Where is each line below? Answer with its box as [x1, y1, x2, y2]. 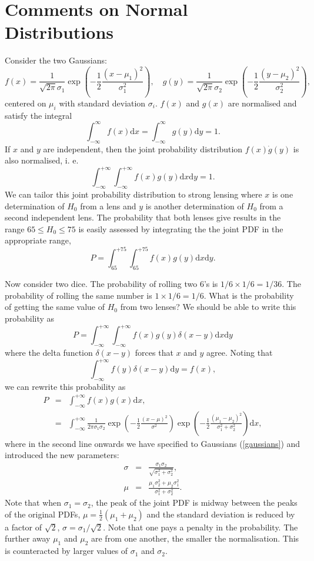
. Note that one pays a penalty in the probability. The [103, 520, 298, 533]
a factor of [5, 520, 42, 533]
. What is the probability [203, 289, 294, 301]
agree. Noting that [206, 346, 273, 358]
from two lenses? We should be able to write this [120, 300, 296, 313]
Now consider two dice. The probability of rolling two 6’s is [5, 278, 218, 290]
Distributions [5, 20, 113, 44]
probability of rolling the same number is [5, 289, 152, 301]
